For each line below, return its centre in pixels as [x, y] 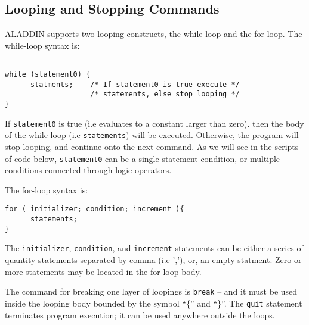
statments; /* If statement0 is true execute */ [135, 84]
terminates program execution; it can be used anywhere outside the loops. [140, 315]
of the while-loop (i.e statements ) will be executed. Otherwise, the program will [152, 135]
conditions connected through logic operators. [88, 170]
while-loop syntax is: [42, 45]
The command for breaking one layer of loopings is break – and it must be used [151, 291]
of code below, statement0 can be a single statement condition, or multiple [143, 158]
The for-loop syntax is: [47, 190]
